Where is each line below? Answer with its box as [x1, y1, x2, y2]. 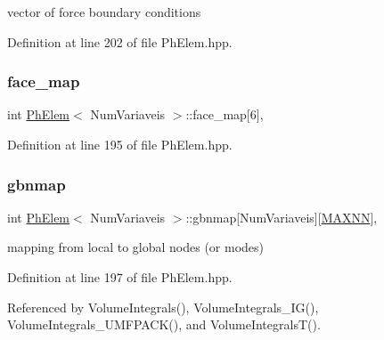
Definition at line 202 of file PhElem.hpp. [7, 32, 233, 51]
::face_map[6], [185, 105, 264, 124]
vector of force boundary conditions [7, 3, 201, 20]
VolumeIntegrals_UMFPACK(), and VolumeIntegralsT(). [7, 315, 321, 334]
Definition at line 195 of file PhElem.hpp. [7, 135, 233, 153]
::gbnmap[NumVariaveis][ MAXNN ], [185, 207, 378, 226]
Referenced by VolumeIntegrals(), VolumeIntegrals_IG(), [7, 297, 319, 316]
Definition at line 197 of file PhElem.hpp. [7, 268, 233, 286]
